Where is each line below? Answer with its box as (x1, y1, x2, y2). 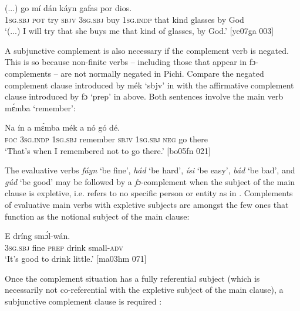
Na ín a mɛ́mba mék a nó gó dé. (5, 121, 120, 134)
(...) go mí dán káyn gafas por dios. (5, 2, 132, 13)
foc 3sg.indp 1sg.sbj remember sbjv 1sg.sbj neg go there (5, 132, 208, 145)
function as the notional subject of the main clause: (5, 210, 190, 222)
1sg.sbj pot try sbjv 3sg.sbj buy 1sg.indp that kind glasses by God (5, 13, 244, 25)
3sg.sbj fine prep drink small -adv (5, 241, 123, 253)
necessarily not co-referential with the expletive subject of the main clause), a (5, 283, 284, 296)
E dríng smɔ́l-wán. (5, 230, 70, 242)
